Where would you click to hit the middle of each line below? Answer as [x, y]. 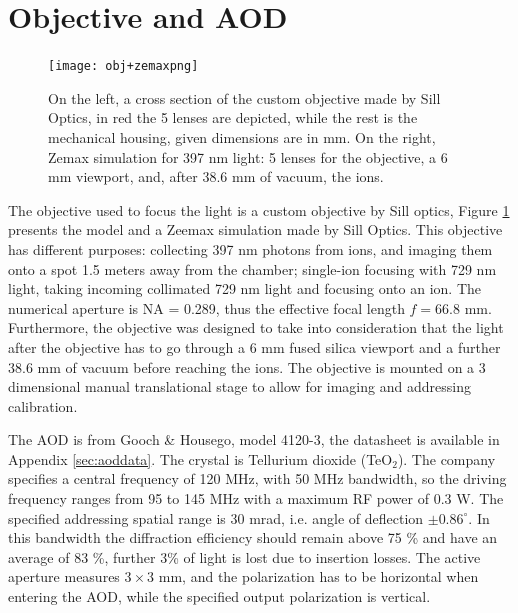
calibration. [43, 405]
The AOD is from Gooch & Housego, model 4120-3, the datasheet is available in [254, 439]
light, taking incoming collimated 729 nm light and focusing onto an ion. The [245, 288]
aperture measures [64, 576]
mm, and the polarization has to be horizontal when [318, 576]
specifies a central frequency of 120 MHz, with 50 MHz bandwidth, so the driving [257, 478]
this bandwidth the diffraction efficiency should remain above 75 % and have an [253, 537]
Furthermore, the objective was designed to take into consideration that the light [256, 327]
